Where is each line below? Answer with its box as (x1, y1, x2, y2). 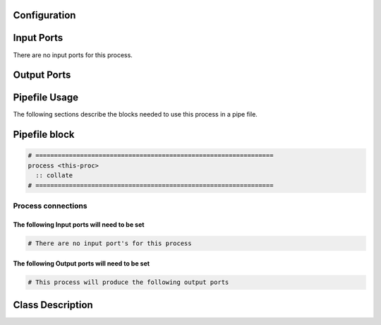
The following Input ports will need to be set (13, 220, 145, 229)
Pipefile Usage (13, 92, 79, 104)
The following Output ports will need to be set (13, 259, 150, 268)
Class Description (13, 299, 93, 311)
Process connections (13, 201, 87, 211)
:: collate (35, 172, 73, 179)
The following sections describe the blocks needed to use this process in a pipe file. (13, 110, 258, 119)
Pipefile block (13, 129, 75, 141)
